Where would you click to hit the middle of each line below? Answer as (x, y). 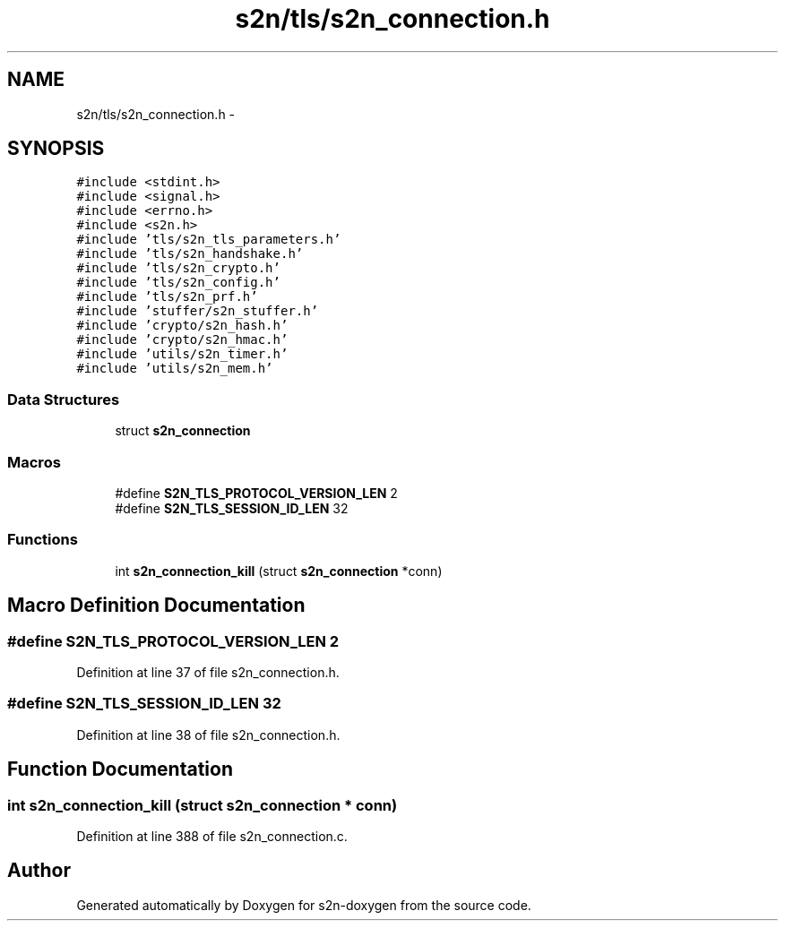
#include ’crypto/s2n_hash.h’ (182, 326)
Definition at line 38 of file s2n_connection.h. (208, 735)
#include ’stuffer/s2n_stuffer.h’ (198, 311)
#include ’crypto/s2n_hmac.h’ (182, 340)
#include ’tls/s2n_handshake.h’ (190, 254)
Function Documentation (120, 769)
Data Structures (64, 399)
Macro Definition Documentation (156, 606)
